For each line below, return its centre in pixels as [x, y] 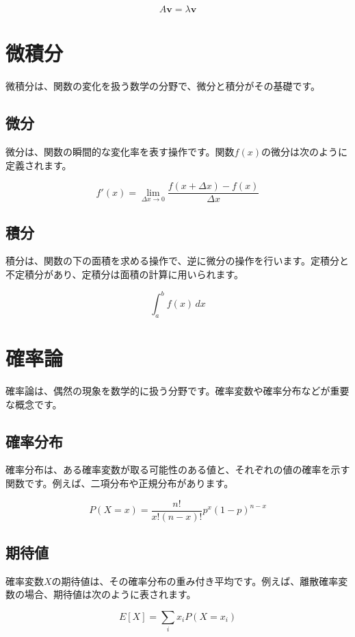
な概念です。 [34, 404]
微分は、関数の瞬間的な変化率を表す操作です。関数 [120, 151]
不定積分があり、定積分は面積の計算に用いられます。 [125, 274]
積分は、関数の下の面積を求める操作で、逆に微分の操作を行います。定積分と [177, 261]
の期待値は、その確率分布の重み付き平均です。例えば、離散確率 [195, 580]
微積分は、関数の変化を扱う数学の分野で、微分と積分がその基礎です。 [163, 86]
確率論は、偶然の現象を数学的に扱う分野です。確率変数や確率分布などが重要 [177, 390]
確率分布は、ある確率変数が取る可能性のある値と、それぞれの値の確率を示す [178, 470]
